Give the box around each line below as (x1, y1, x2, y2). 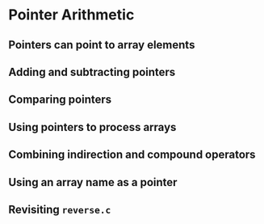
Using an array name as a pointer (8, 175, 178, 189)
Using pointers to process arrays (8, 120, 177, 134)
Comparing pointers (8, 93, 112, 107)
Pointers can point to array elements (8, 38, 195, 52)
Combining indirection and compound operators (8, 148, 256, 162)
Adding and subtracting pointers (8, 65, 176, 78)
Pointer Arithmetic (8, 6, 135, 24)
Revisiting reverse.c (8, 202, 111, 216)
